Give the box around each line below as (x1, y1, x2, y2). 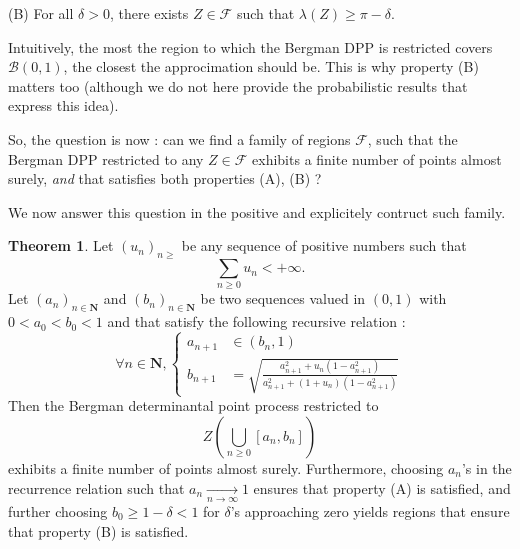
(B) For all (8, 3, 74, 23)
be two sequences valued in (200, 288, 366, 309)
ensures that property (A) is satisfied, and (253, 477, 511, 498)
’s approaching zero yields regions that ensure (230, 501, 510, 521)
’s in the (461, 458, 512, 479)
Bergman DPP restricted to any (8, 148, 204, 169)
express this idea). (8, 95, 119, 116)
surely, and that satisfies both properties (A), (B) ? (8, 168, 322, 189)
